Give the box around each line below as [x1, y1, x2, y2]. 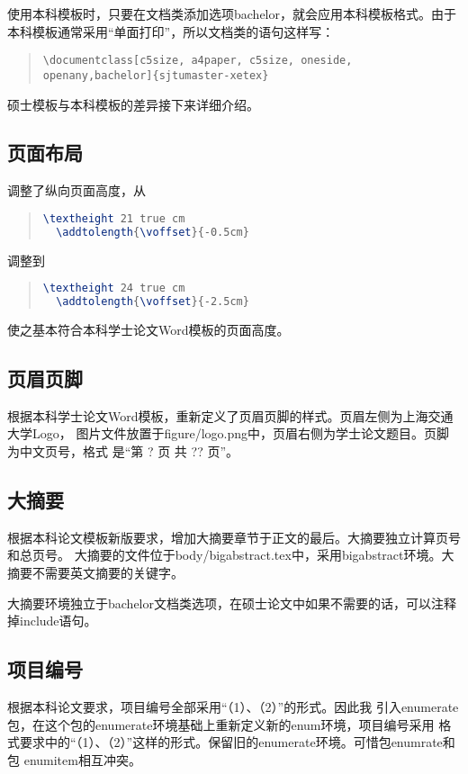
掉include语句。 [7, 611, 97, 630]
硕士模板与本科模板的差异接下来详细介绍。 [7, 94, 259, 113]
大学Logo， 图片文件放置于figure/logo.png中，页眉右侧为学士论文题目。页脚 [7, 424, 450, 443]
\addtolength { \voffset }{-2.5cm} [56, 295, 249, 309]
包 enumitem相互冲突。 [7, 750, 141, 769]
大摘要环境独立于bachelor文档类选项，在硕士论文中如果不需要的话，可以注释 [7, 593, 456, 612]
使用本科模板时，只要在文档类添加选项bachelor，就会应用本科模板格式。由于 [7, 4, 456, 22]
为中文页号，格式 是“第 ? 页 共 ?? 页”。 [7, 441, 239, 460]
